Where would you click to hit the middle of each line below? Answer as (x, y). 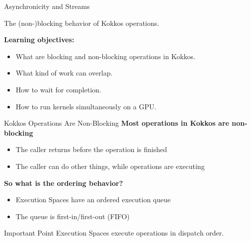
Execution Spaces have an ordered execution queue (93, 200)
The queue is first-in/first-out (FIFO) (73, 216)
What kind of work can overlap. (64, 73)
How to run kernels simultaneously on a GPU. (86, 106)
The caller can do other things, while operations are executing (110, 166)
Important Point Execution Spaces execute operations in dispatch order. (114, 233)
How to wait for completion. (58, 89)
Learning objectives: (39, 40)
